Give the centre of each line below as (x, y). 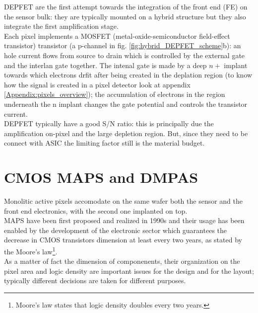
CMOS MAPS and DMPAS (101, 177)
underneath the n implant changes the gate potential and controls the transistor (126, 104)
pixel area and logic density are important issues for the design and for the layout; (129, 271)
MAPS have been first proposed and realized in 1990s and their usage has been (124, 220)
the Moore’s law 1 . (31, 251)
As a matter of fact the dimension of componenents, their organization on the (122, 261)
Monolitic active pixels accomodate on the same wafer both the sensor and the (124, 201)
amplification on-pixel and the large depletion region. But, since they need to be (126, 133)
